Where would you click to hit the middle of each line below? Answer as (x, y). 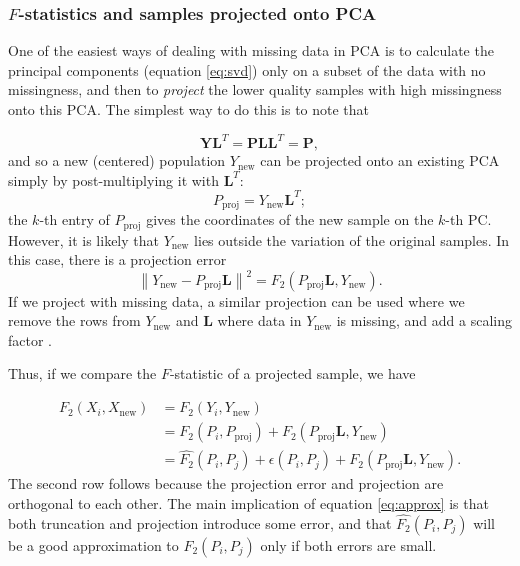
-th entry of (74, 219)
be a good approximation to (93, 544)
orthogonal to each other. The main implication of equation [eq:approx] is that (248, 502)
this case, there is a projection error (117, 259)
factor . (30, 339)
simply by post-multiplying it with (113, 179)
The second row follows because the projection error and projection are (226, 483)
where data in (259, 320)
